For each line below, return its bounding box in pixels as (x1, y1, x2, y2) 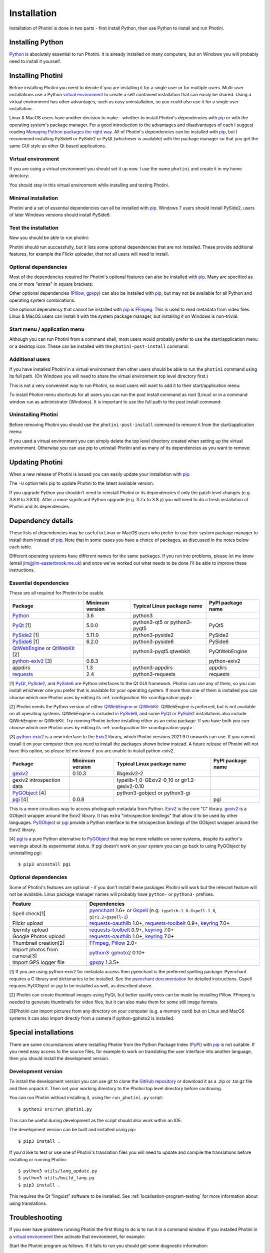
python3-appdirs (133, 664, 173, 671)
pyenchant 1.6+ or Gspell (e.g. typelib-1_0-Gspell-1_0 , (89, 907, 217, 914)
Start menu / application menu (9, 326, 85, 333)
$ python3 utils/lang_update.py (18, 1168, 97, 1174)
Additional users (9, 356, 50, 363)
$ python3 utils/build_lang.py (18, 1175, 95, 1181)
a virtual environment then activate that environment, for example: (9, 1233, 145, 1239)
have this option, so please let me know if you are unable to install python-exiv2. (9, 748, 175, 754)
